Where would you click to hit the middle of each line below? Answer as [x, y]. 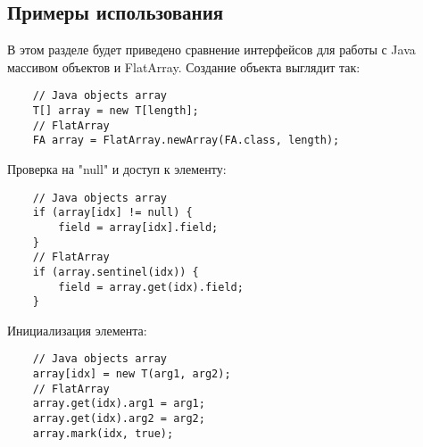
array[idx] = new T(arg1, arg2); [132, 374]
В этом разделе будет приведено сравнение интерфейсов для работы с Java [211, 50]
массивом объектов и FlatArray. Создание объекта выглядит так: [184, 66]
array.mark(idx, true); [103, 433]
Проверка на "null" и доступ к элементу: [117, 169]
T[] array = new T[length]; [116, 111]
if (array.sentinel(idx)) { [116, 272]
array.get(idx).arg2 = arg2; [119, 419]
